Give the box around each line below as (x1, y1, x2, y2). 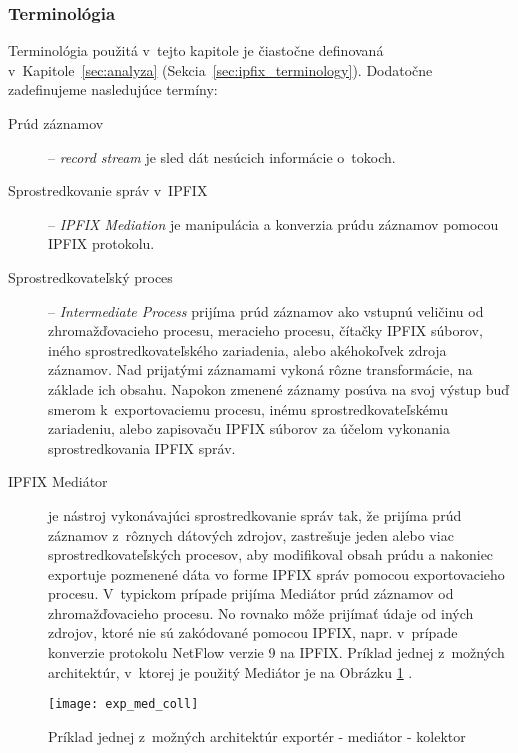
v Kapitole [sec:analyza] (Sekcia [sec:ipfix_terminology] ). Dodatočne (8, 59, 433, 80)
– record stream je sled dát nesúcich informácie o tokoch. (48, 146, 396, 167)
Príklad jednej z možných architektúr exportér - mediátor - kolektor (48, 725, 466, 746)
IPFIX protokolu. (48, 233, 155, 254)
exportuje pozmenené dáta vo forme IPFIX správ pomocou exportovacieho (48, 563, 505, 584)
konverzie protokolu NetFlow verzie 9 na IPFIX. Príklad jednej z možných (48, 642, 505, 663)
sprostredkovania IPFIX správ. (48, 437, 236, 458)
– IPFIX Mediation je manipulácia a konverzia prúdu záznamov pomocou (48, 213, 499, 234)
